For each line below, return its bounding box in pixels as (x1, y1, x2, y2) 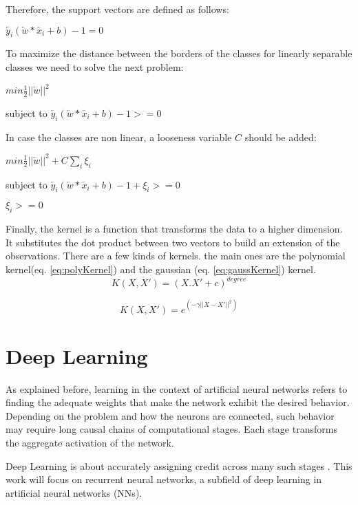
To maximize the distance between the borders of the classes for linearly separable (6, 46, 352, 61)
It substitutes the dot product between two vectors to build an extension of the (6, 235, 340, 249)
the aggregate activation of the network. (6, 436, 174, 450)
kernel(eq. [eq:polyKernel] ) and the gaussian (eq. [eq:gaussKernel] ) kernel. (6, 261, 316, 276)
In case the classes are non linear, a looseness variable (6, 129, 232, 144)
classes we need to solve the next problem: (6, 59, 184, 74)
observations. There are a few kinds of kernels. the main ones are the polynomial (6, 248, 346, 263)
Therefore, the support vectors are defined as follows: (6, 2, 229, 16)
